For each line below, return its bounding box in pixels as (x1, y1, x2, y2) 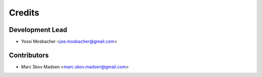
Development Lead (9, 26, 67, 34)
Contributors (9, 51, 49, 59)
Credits (9, 7, 40, 18)
